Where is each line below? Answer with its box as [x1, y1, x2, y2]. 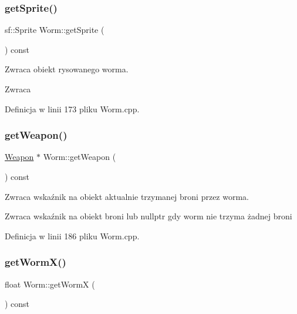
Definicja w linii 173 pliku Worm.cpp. [5, 102, 140, 115]
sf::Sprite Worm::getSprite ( [5, 24, 104, 36]
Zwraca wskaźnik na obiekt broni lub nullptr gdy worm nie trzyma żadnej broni [5, 210, 292, 222]
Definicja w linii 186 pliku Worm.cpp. [5, 229, 140, 242]
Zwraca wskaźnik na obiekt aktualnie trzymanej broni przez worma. [5, 190, 249, 202]
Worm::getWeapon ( [43, 151, 116, 163]
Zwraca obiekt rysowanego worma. [5, 63, 129, 75]
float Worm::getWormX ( [5, 278, 95, 290]
